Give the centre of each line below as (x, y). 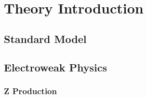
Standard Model (45, 38)
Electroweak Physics (55, 67)
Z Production (30, 91)
